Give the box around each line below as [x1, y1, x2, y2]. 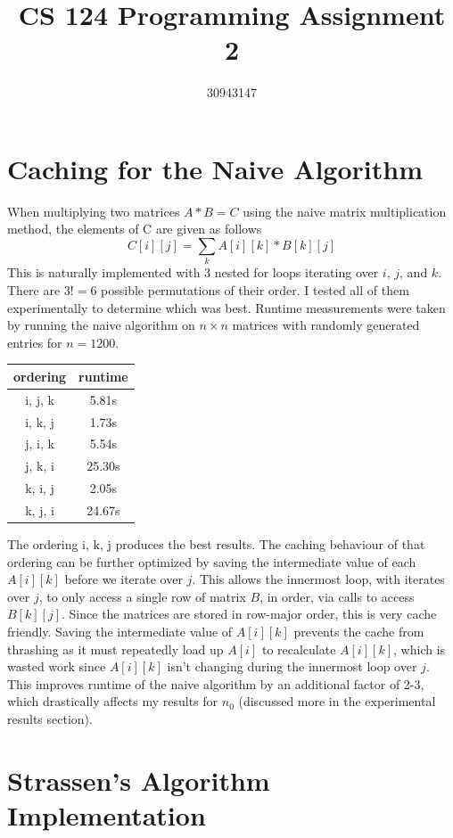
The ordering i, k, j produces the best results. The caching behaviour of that [7, 534, 425, 553]
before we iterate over [64, 570, 183, 588]
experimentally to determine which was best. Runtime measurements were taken [7, 298, 446, 316]
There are [7, 280, 61, 299]
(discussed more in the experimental [238, 692, 436, 711]
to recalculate [261, 639, 336, 658]
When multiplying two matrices [7, 201, 180, 220]
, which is [393, 639, 446, 658]
